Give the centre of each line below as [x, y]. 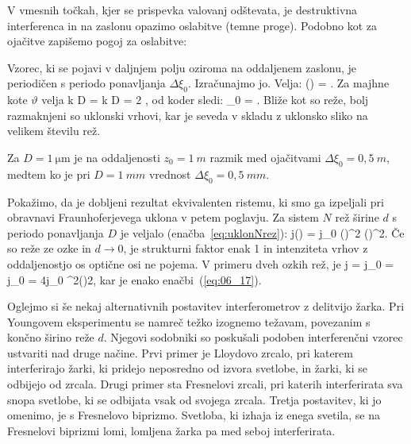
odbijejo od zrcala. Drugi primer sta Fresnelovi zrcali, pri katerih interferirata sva [205, 384]
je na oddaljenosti [117, 157]
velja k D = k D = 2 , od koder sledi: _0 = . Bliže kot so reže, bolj [205, 100]
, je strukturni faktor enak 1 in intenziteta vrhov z [246, 248]
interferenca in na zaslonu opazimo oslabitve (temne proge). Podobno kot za [192, 25]
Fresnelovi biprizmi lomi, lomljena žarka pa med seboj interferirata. [171, 430]
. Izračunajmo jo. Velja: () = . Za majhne [288, 83]
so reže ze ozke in [49, 248]
